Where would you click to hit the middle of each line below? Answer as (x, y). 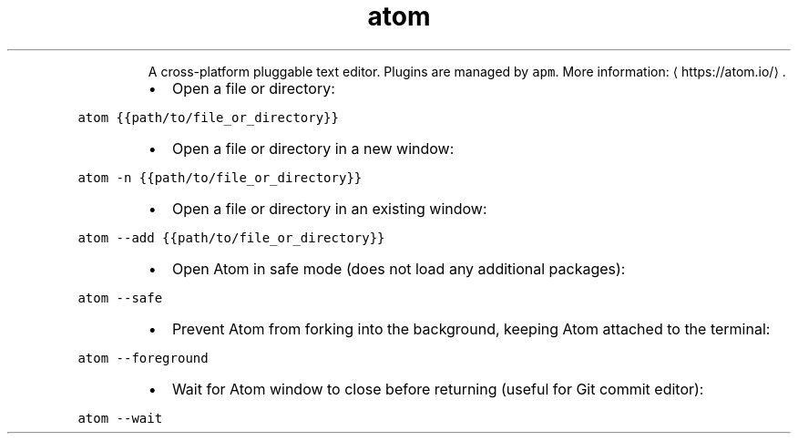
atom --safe (120, 297)
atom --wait (120, 418)
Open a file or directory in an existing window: (329, 208)
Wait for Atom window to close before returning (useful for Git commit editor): (438, 389)
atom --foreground (143, 358)
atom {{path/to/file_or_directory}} (208, 117)
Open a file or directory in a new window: (313, 148)
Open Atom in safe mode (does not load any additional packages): (399, 268)
